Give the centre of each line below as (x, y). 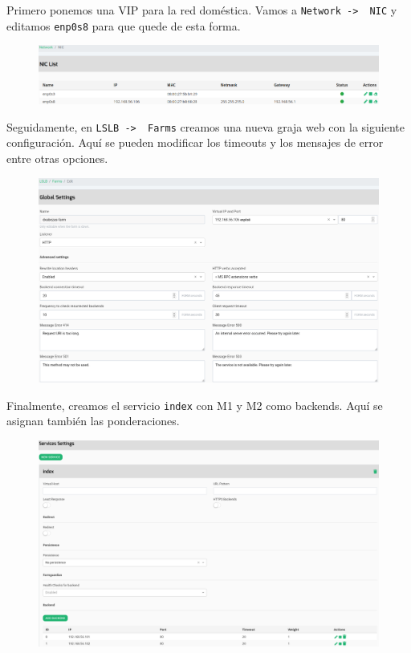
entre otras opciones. (57, 158)
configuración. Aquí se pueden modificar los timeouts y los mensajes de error (195, 142)
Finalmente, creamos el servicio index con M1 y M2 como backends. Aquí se (195, 405)
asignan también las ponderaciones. (93, 421)
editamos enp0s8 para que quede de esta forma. (124, 25)
